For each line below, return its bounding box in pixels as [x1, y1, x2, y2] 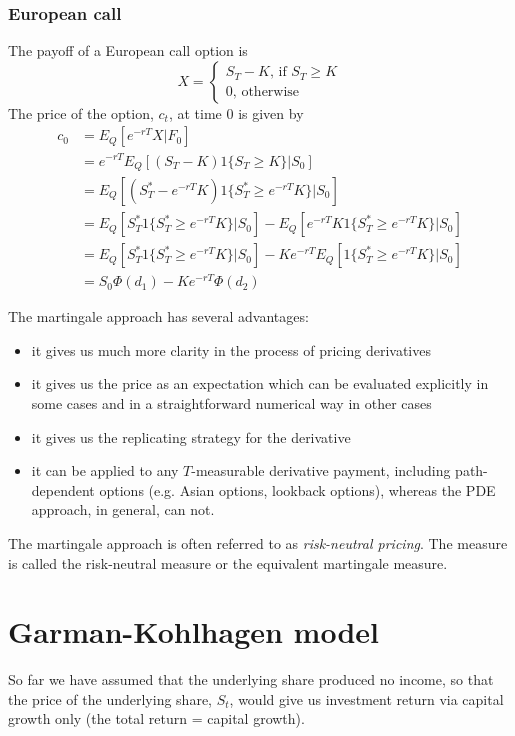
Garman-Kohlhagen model [8, 611, 380, 652]
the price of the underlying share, [8, 688, 212, 709]
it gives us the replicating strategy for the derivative [31, 426, 351, 447]
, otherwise [232, 84, 300, 99]
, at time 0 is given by [168, 102, 304, 123]
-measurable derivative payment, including [191, 460, 451, 481]
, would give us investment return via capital [229, 688, 504, 709]
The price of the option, [8, 102, 154, 123]
